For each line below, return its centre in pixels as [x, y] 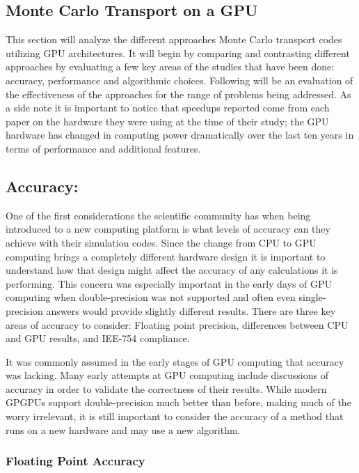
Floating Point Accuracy [75, 461]
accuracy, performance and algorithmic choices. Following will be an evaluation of [179, 80]
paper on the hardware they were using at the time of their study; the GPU [167, 121]
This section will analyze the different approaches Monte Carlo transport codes [174, 39]
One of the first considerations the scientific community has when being [158, 215]
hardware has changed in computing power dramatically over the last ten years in [180, 135]
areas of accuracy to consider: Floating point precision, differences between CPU [177, 324]
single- [312, 297]
